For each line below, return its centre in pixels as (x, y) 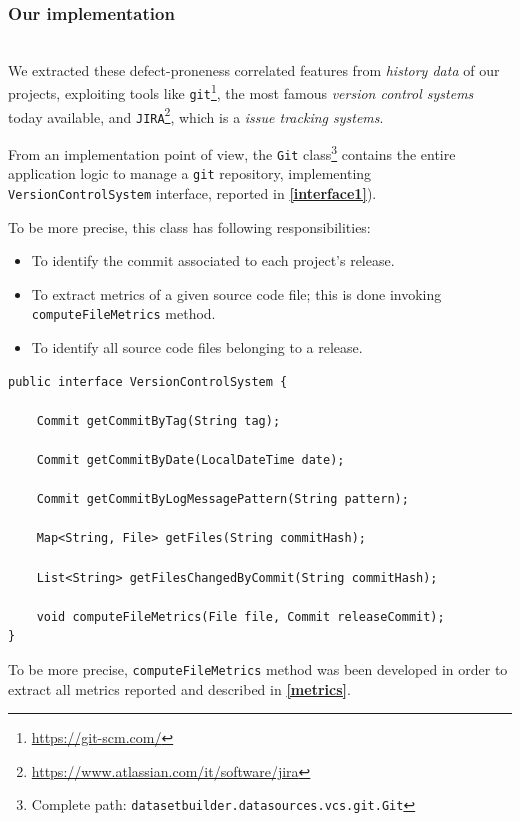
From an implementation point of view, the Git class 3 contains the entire (232, 152)
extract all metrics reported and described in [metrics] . (179, 688)
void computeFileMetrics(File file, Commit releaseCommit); (240, 616)
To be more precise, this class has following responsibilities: (189, 226)
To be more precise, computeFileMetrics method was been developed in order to (258, 669)
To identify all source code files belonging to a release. (197, 347)
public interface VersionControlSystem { (148, 381)
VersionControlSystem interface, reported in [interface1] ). (192, 193)
